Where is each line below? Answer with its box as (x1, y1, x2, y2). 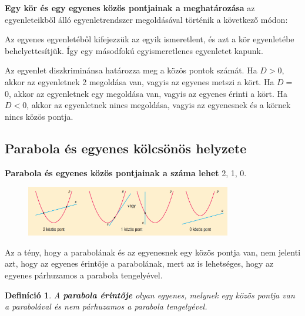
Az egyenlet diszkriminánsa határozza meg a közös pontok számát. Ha (5, 64, 257, 76)
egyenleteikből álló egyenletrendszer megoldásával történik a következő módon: (5, 13, 288, 25)
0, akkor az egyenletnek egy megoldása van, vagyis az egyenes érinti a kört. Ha (5, 87, 287, 99)
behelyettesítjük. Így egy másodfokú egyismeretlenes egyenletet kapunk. (5, 44, 263, 56)
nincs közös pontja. (5, 110, 73, 122)
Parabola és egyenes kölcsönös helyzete (5, 139, 247, 157)
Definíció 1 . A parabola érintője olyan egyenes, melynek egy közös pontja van (5, 288, 295, 301)
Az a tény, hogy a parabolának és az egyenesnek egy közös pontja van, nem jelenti (5, 246, 301, 258)
